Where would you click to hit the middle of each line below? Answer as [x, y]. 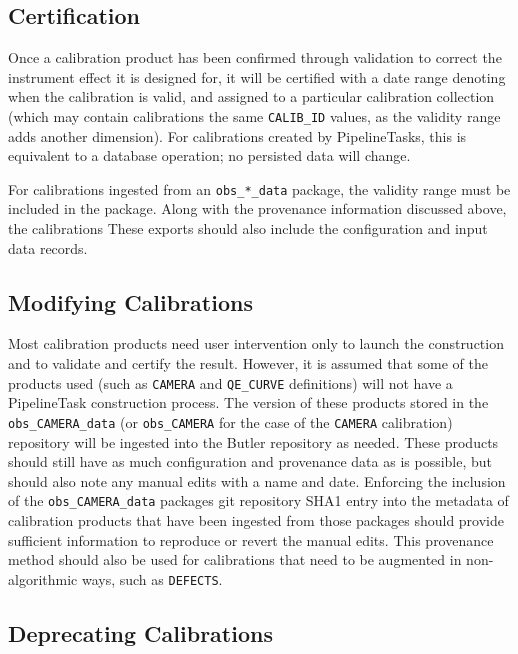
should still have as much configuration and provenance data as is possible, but [250, 461]
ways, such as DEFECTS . [152, 578]
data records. [48, 247]
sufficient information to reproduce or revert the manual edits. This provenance [251, 539]
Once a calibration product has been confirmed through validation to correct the [255, 57]
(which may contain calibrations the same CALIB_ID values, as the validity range [254, 115]
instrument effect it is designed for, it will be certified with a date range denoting [257, 76]
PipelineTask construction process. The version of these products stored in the [248, 402]
